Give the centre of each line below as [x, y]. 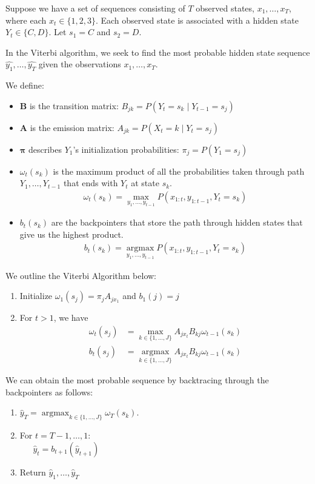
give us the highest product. [71, 234]
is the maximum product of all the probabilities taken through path [179, 171]
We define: [25, 85]
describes [45, 149]
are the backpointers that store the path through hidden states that [177, 222]
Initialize [36, 296]
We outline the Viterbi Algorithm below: [81, 275]
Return [33, 472]
